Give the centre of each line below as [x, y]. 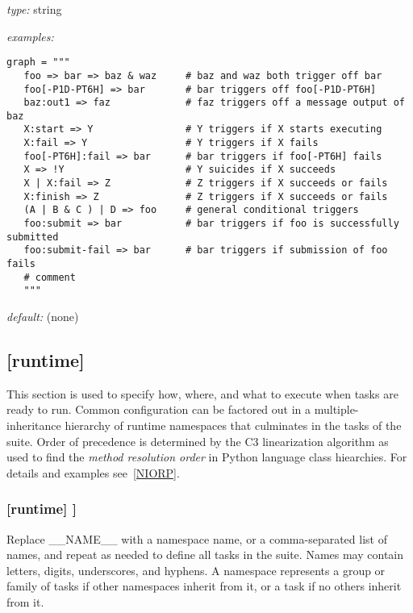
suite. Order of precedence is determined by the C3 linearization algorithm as [198, 441]
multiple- [336, 409]
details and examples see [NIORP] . [93, 472]
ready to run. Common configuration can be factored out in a [159, 409]
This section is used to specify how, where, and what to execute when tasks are [202, 393]
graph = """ [38, 63]
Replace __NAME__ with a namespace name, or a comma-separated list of [197, 538]
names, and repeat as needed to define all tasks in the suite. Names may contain [205, 555]
